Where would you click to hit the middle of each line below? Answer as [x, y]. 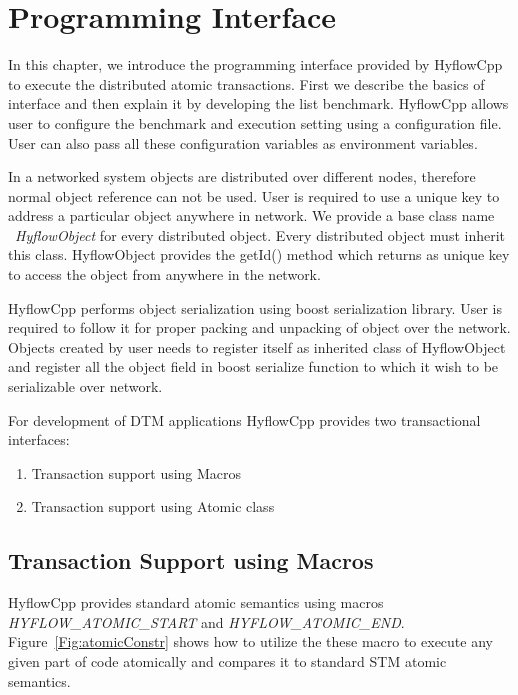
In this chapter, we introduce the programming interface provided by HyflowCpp [255, 64]
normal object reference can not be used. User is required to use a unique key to [254, 195]
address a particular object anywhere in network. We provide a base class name [251, 215]
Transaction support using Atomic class [153, 506]
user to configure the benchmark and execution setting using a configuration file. [255, 122]
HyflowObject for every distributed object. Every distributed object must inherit [260, 234]
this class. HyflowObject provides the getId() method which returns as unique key [259, 254]
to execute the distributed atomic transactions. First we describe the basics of [246, 83]
